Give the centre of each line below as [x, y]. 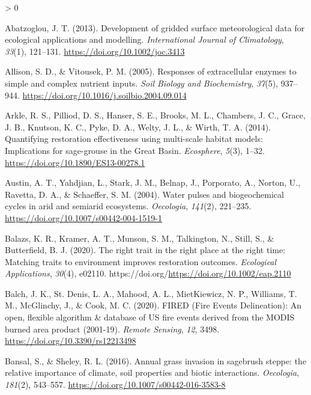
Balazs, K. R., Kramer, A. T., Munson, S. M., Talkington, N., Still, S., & [140, 238]
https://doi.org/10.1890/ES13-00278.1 [75, 162]
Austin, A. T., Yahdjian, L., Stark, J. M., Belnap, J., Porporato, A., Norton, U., [153, 182]
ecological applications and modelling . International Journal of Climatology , [144, 39]
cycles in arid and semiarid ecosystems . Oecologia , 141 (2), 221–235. [128, 206]
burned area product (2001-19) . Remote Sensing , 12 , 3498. [112, 329]
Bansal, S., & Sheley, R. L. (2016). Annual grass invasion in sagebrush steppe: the [156, 360]
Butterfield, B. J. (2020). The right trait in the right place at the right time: [145, 250]
